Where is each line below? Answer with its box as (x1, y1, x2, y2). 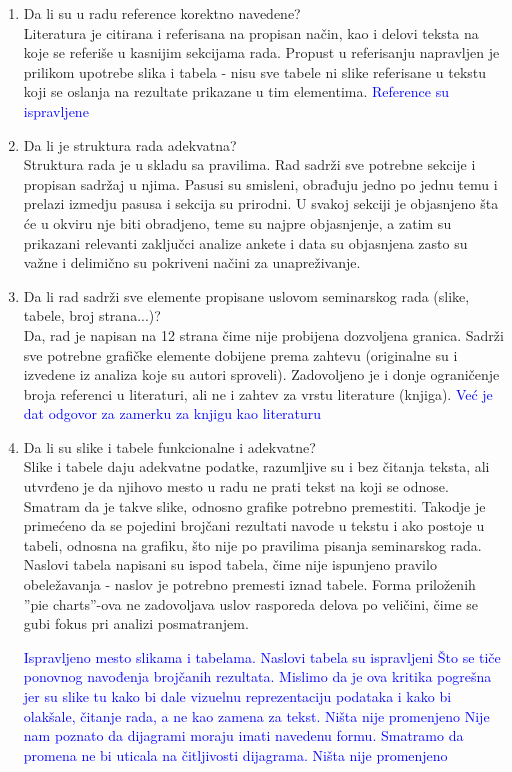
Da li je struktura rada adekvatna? (23, 134, 237, 155)
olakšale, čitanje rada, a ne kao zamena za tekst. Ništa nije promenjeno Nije (23, 705, 490, 726)
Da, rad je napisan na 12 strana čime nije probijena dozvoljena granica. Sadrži (23, 324, 504, 345)
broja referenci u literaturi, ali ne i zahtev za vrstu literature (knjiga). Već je (23, 383, 493, 404)
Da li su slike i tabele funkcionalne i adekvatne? (23, 436, 316, 457)
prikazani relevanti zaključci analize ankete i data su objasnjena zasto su (23, 232, 468, 253)
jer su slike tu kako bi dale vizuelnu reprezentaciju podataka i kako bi (23, 686, 452, 706)
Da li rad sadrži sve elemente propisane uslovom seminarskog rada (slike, (23, 285, 470, 306)
